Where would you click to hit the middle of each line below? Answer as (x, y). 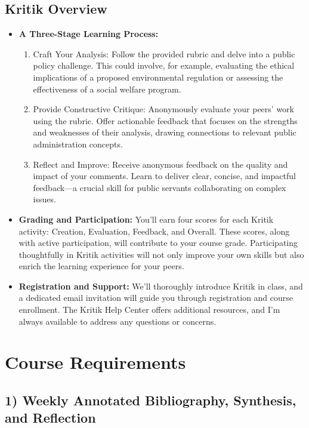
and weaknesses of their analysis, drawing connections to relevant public (165, 132)
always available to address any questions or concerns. (118, 321)
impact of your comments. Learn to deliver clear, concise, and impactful (164, 176)
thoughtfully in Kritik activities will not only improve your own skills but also (161, 254)
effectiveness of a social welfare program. (107, 89)
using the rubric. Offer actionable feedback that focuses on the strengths (165, 120)
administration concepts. (78, 144)
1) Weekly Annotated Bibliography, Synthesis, (151, 400)
